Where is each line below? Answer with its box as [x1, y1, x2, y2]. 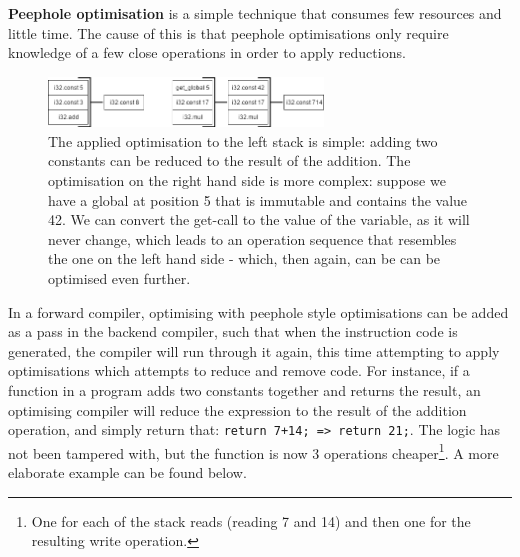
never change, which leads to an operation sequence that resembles [48, 228, 457, 249]
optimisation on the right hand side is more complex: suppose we [48, 170, 446, 191]
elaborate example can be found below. [8, 462, 247, 483]
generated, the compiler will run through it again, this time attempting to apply [8, 340, 500, 361]
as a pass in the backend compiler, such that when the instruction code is [8, 321, 458, 342]
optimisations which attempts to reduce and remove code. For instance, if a [8, 360, 470, 381]
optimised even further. [48, 267, 191, 288]
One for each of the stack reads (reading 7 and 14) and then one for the [31, 510, 471, 531]
